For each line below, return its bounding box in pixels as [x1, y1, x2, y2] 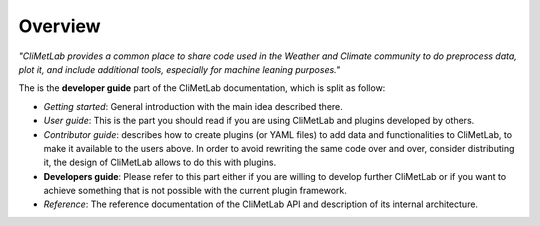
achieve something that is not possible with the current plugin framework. [43, 185, 347, 197]
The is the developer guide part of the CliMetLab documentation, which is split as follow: [18, 82, 386, 94]
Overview [18, 15, 101, 37]
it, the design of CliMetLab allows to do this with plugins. [43, 156, 277, 169]
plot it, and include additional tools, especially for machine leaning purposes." [18, 63, 340, 75]
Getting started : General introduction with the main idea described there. [43, 100, 344, 112]
